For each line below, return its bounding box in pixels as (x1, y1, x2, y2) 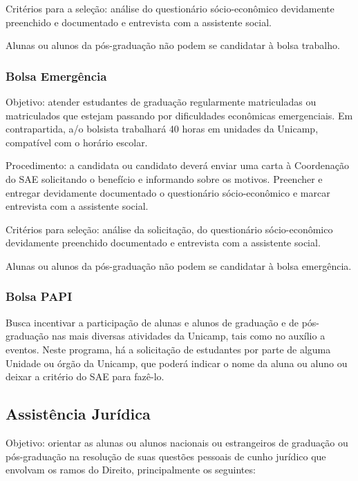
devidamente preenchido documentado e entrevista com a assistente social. (6, 235, 321, 250)
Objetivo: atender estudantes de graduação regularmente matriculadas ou (6, 95, 317, 108)
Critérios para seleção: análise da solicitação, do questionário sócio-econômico (6, 222, 333, 236)
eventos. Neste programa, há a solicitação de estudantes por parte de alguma (6, 342, 331, 356)
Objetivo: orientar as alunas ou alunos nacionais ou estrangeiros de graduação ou (6, 435, 348, 449)
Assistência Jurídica (6, 403, 151, 424)
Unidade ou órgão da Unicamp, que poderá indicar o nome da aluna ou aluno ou (6, 355, 348, 370)
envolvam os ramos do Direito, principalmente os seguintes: (6, 462, 256, 477)
